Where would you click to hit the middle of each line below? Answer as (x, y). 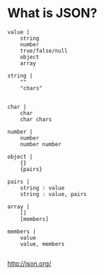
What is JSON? (52, 13)
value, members (42, 244)
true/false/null (44, 51)
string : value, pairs (53, 194)
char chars (36, 119)
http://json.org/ (29, 263)
